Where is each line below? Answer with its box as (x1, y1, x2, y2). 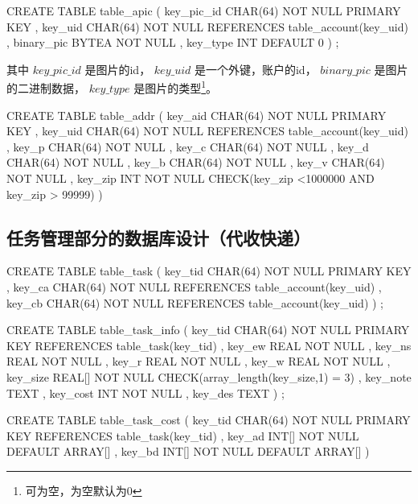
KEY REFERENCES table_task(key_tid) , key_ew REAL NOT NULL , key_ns (6, 337, 412, 353)
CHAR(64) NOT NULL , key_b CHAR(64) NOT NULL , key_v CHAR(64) (6, 154, 385, 171)
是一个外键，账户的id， (194, 60, 317, 77)
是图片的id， (84, 60, 151, 77)
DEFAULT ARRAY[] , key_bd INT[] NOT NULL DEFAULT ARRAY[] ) (6, 443, 370, 460)
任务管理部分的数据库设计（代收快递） (6, 225, 310, 250)
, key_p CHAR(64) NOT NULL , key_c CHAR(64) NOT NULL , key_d (6, 138, 369, 155)
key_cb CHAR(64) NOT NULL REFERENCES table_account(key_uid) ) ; (6, 294, 384, 311)
